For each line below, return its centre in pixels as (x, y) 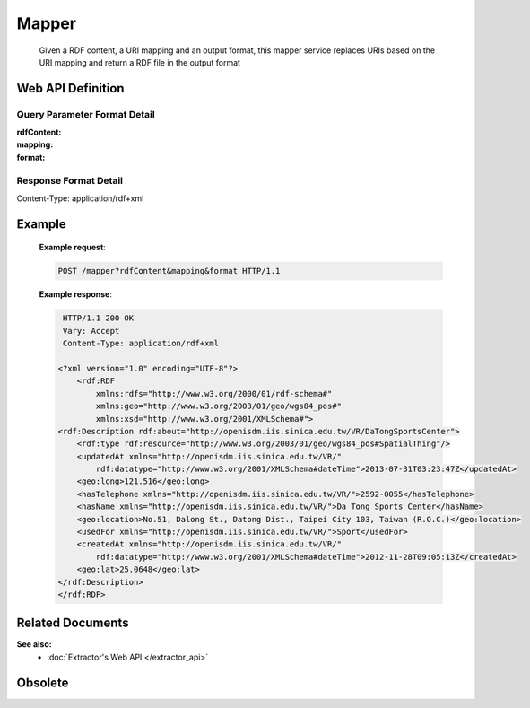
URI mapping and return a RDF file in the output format (140, 62)
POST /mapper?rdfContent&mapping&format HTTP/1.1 (169, 271)
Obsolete (43, 682)
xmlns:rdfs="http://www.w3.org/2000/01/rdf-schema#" (214, 393)
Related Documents (73, 623)
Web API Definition (70, 88)
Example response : (75, 294)
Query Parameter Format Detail (86, 114)
